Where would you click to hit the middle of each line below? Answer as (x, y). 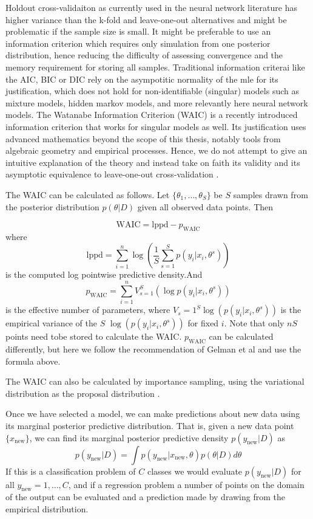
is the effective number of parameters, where (88, 310)
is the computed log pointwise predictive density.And (104, 274)
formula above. (33, 361)
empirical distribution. (47, 508)
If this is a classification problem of (71, 471)
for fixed (203, 323)
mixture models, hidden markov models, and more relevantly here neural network (157, 102)
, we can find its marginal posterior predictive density (129, 437)
